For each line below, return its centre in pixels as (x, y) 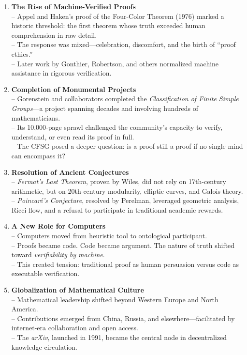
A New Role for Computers (58, 226)
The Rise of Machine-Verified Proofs (73, 6)
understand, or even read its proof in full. (73, 136)
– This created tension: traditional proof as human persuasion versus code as (125, 264)
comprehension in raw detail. (54, 35)
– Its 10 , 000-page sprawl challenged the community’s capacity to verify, (117, 127)
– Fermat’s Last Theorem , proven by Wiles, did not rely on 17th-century (119, 181)
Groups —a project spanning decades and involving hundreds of (105, 108)
